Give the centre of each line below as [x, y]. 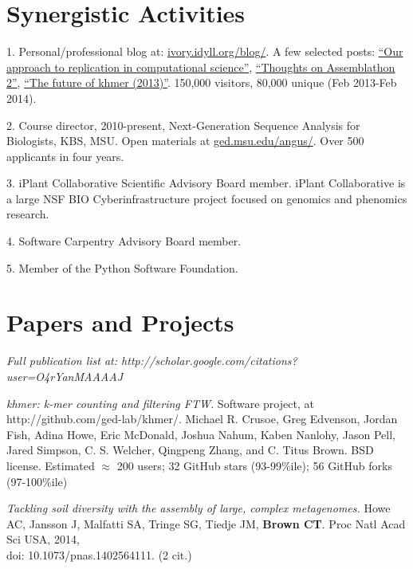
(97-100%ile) [37, 481]
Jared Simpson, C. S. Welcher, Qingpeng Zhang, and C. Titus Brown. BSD [190, 450]
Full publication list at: [62, 361]
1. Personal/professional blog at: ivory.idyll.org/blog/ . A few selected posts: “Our [205, 51]
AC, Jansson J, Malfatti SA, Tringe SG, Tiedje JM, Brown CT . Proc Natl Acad [206, 523]
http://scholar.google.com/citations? [209, 361]
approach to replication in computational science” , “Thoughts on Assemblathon [201, 67]
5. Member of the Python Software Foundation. [122, 267]
